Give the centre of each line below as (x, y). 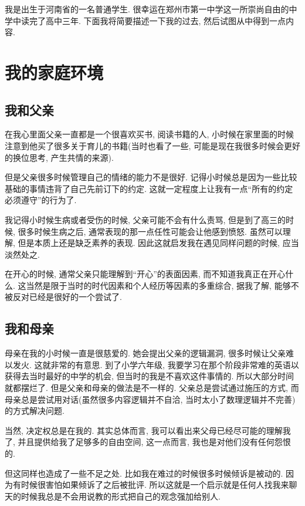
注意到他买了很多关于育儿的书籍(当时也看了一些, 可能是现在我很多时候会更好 (152, 145)
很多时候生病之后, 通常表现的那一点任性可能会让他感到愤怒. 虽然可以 (150, 231)
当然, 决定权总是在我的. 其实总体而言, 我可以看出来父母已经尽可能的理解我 (148, 430)
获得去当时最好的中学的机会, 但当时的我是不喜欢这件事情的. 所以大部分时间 (150, 376)
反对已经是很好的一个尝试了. (67, 297)
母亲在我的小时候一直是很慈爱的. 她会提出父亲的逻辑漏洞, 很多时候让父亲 (145, 353)
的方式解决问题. (35, 411)
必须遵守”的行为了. (41, 200)
